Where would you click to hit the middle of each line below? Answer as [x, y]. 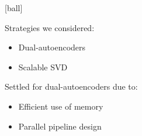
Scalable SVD [43, 67]
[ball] [14, 8]
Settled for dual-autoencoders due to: [71, 86]
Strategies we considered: [50, 27]
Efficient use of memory [61, 106]
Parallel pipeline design [60, 126]
